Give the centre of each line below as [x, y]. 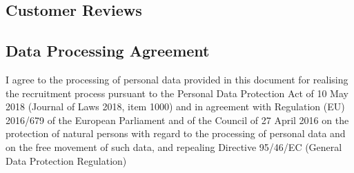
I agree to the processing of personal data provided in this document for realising [177, 79]
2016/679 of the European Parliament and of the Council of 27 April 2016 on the [177, 120]
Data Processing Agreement [108, 51]
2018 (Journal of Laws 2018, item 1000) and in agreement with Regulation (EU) [175, 106]
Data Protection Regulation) [66, 160]
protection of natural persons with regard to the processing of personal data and [176, 133]
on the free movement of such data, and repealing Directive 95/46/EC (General [174, 146]
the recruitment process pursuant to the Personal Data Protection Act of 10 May [177, 93]
